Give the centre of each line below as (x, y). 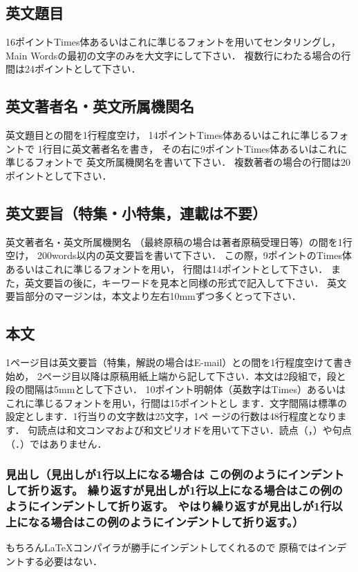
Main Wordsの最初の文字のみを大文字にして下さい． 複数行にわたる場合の (173, 55)
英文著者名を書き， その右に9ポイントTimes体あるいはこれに (209, 148)
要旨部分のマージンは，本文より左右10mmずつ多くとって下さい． (153, 296)
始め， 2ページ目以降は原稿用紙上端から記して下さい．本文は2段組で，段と (176, 375)
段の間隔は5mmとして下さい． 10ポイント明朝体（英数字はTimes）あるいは (176, 389)
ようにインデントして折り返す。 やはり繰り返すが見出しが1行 (169, 505)
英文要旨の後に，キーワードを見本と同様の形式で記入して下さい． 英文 (186, 282)
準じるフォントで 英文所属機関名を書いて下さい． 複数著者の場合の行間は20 (178, 162)
